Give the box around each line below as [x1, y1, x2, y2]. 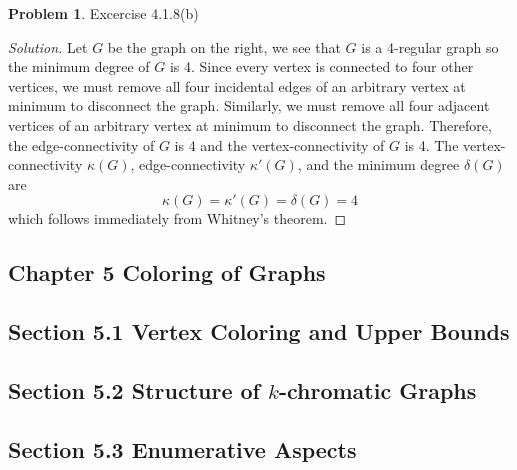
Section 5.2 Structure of [8, 374, 260, 405]
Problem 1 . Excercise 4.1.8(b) [8, 3, 199, 23]
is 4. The [404, 134, 459, 155]
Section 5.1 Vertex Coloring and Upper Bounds [8, 316, 510, 347]
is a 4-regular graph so [361, 36, 499, 57]
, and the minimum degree [297, 154, 460, 175]
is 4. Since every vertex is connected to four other [169, 56, 474, 77]
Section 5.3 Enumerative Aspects [8, 433, 357, 464]
